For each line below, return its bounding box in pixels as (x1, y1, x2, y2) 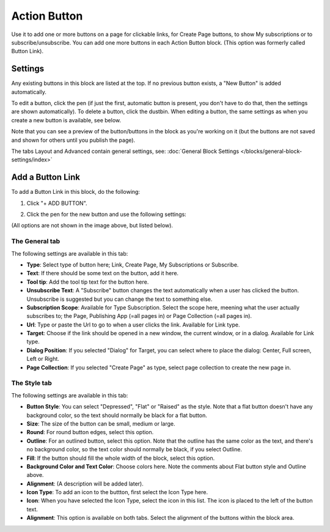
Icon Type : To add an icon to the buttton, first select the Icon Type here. (26, 489, 208, 496)
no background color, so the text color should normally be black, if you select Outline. (26, 446, 243, 453)
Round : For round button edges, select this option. (26, 429, 154, 436)
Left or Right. (26, 355, 59, 363)
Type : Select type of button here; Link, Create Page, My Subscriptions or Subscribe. (26, 260, 239, 268)
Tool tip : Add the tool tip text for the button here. (26, 278, 149, 286)
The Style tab (11, 379, 52, 388)
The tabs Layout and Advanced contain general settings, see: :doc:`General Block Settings (11, 147, 240, 155)
